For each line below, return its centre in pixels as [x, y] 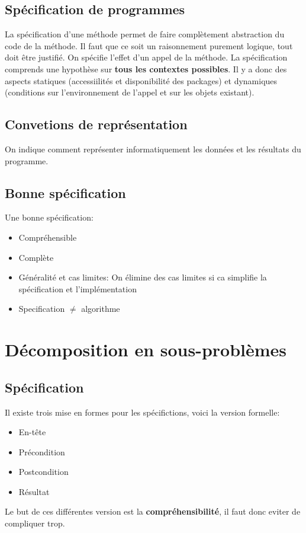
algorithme [101, 309]
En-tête [32, 432]
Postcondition [44, 472]
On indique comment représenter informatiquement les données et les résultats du [153, 149]
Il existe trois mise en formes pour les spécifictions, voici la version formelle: [142, 412]
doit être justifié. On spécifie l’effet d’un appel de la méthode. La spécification [146, 57]
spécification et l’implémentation [78, 288]
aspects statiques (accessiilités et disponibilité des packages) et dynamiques [141, 80]
